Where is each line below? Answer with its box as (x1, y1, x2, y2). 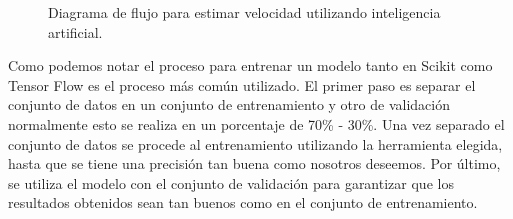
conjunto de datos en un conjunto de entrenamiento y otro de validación (8, 94, 450, 115)
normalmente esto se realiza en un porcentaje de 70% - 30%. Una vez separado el (8, 113, 505, 134)
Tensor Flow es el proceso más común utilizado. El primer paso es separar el (8, 74, 476, 95)
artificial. (48, 21, 103, 42)
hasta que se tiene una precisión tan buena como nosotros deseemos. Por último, (8, 153, 501, 174)
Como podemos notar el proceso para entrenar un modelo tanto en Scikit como (8, 55, 493, 76)
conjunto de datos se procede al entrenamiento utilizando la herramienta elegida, (8, 133, 503, 154)
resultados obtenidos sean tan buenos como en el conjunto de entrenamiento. (8, 192, 478, 213)
